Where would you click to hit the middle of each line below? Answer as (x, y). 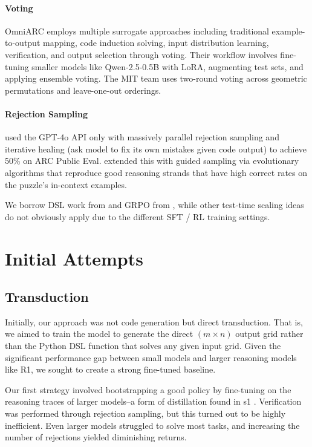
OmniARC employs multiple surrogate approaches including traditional (137, 31)
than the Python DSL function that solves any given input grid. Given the (143, 346)
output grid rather (269, 334)
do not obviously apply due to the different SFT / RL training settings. (138, 216)
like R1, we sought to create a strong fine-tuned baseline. (110, 369)
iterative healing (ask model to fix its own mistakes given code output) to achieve (156, 148)
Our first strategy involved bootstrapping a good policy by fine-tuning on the (148, 389)
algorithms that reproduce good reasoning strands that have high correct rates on (156, 172)
